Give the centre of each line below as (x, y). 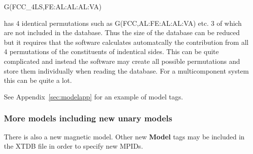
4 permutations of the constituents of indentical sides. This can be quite (111, 51)
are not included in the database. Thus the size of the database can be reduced (122, 32)
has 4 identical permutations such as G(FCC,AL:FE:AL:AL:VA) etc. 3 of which (123, 23)
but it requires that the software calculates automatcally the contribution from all (126, 42)
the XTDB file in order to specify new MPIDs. (74, 146)
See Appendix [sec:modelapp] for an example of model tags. (94, 96)
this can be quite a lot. (38, 80)
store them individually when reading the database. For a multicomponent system (126, 70)
